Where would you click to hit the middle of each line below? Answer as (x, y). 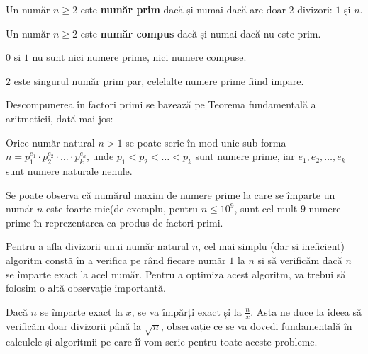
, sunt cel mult (266, 209)
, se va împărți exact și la (186, 311)
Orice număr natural (50, 142)
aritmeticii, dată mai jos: (60, 118)
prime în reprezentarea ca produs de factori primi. (115, 222)
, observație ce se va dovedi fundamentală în (256, 325)
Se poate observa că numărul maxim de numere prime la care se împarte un (171, 194)
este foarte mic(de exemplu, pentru (122, 209)
